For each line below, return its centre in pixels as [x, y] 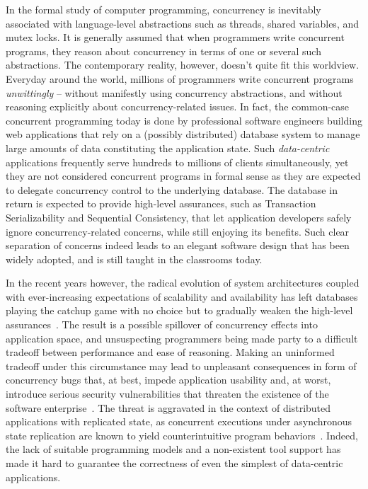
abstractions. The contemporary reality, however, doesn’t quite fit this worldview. [183, 65]
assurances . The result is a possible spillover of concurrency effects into [162, 324]
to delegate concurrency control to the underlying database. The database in [172, 189]
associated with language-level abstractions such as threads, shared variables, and [182, 23]
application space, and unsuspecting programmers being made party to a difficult [182, 338]
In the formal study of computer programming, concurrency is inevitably [163, 9]
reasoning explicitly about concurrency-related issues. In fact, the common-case [178, 107]
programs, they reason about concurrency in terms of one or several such [163, 51]
